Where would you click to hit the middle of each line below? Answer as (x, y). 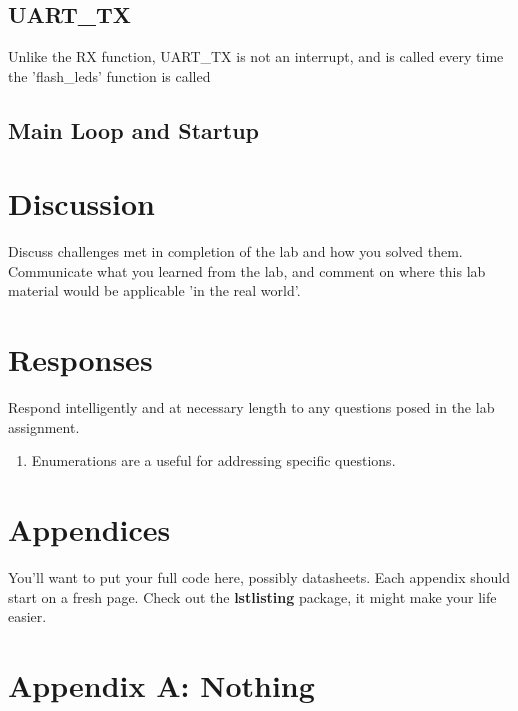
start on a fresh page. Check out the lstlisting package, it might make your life (252, 596)
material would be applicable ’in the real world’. (154, 290)
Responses (80, 359)
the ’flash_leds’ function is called (109, 75)
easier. (27, 616)
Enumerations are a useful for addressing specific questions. (213, 460)
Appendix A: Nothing (161, 685)
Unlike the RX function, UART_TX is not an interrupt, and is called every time (256, 56)
